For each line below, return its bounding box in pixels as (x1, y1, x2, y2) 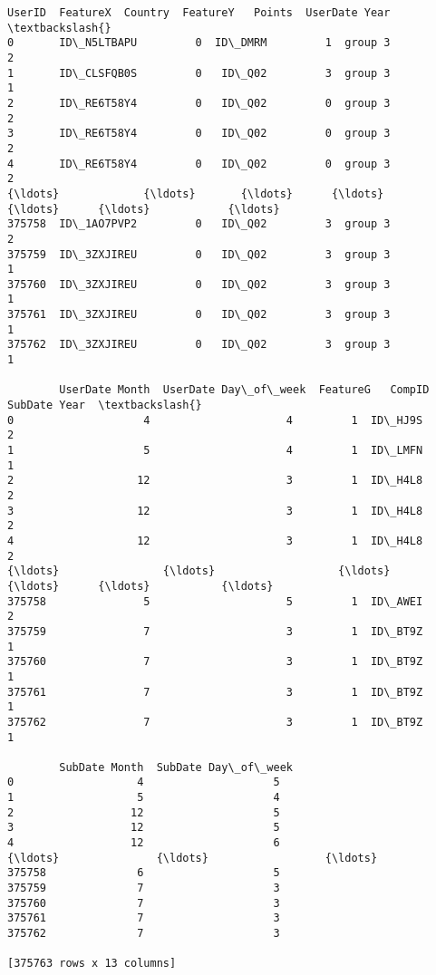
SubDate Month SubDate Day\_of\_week (59, 760, 293, 774)
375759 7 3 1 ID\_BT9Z (7, 624, 423, 638)
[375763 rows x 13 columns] (7, 957, 177, 970)
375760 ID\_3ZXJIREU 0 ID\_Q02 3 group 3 (7, 277, 391, 291)
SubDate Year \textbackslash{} (7, 399, 202, 412)
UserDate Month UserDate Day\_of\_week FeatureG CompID (59, 383, 430, 397)
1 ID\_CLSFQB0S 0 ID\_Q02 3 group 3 (7, 66, 391, 80)
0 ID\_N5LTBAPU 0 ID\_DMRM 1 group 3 (7, 36, 391, 50)
